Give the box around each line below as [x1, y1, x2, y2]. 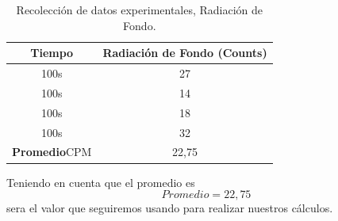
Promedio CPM [12, 143, 92, 160]
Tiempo [30, 44, 74, 61]
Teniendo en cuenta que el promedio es [6, 173, 195, 190]
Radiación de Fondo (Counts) [102, 44, 267, 61]
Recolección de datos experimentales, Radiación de [16, 2, 263, 17]
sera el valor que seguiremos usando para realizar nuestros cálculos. [6, 200, 333, 216]
